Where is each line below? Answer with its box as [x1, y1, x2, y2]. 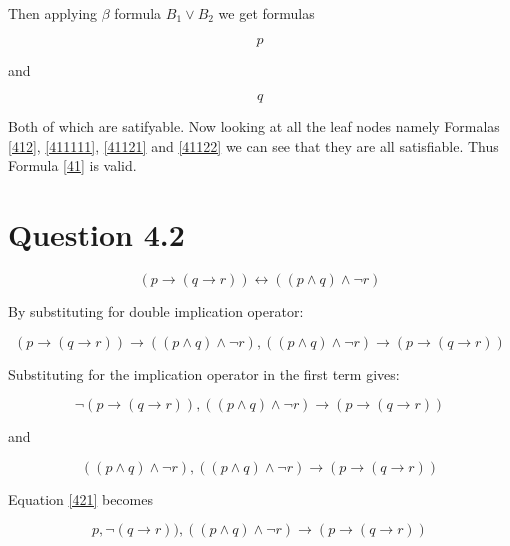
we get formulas [218, 3, 315, 23]
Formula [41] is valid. [8, 155, 137, 176]
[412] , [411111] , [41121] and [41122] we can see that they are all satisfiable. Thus [8, 135, 499, 156]
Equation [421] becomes [8, 488, 153, 509]
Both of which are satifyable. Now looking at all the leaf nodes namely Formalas [8, 116, 500, 137]
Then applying [8, 3, 98, 23]
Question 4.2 [8, 214, 185, 255]
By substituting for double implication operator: [8, 301, 304, 322]
